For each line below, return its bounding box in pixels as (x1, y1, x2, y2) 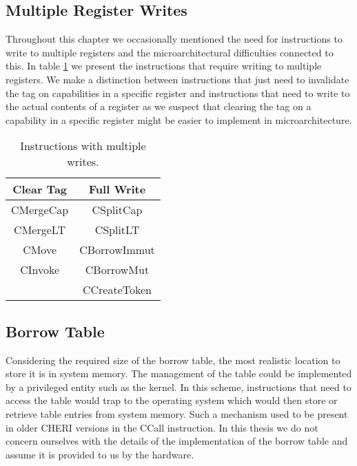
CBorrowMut (85, 262, 150, 278)
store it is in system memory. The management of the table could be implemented (6, 366, 352, 381)
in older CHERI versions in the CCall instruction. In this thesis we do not (6, 420, 318, 434)
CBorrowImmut (79, 242, 155, 258)
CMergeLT (14, 222, 66, 238)
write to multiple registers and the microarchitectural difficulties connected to (6, 45, 334, 59)
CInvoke (20, 262, 60, 278)
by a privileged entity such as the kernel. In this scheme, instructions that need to (6, 379, 351, 394)
